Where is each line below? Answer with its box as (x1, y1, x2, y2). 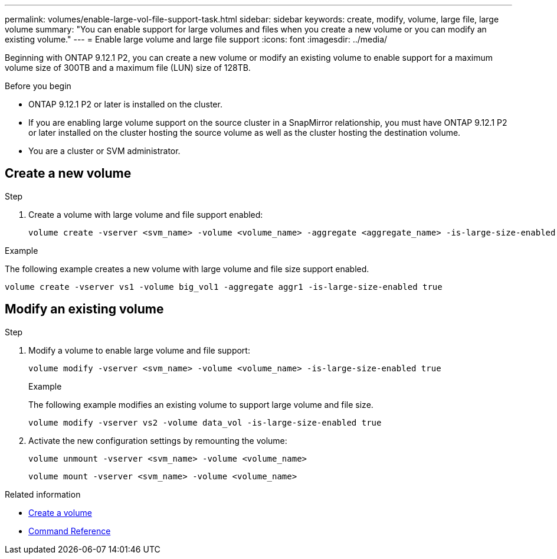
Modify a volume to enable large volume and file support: (28, 345, 250, 355)
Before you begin (5, 81, 71, 91)
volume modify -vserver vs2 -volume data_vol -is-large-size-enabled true (28, 417, 382, 427)
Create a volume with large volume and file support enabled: (28, 209, 263, 220)
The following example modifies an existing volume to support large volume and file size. (28, 399, 373, 410)
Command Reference (28, 525, 111, 536)
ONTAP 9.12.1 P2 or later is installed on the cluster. (28, 99, 222, 109)
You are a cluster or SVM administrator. (28, 146, 181, 156)
